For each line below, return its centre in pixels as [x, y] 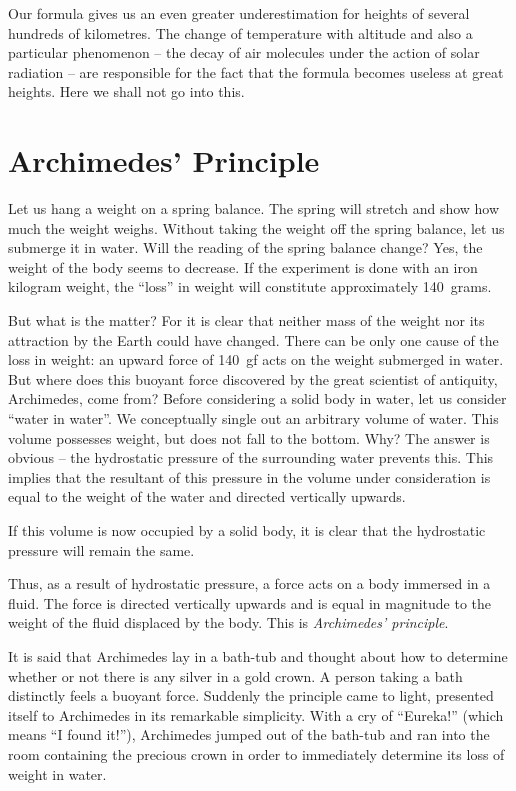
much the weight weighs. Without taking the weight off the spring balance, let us [256, 227]
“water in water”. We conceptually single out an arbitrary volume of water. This [253, 418]
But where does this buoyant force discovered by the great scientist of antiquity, [253, 378]
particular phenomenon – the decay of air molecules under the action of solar [244, 52]
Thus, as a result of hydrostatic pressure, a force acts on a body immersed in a [249, 583]
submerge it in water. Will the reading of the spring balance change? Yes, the [245, 247]
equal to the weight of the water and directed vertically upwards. [207, 496]
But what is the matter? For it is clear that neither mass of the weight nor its [246, 320]
